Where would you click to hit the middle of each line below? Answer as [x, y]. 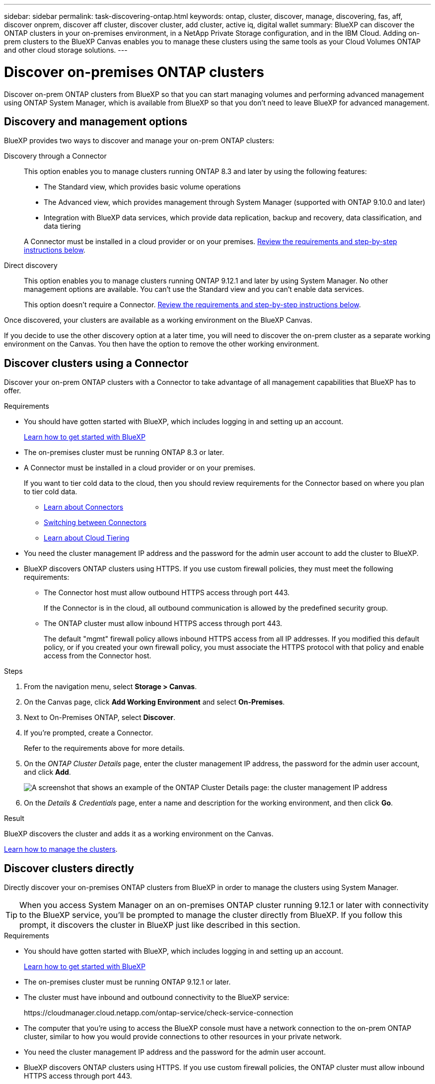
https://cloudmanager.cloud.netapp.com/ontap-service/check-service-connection [159, 1013]
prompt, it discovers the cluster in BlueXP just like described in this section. [160, 925]
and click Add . [47, 772]
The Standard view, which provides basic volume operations [142, 187]
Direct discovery [31, 266]
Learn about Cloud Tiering [87, 538]
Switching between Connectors [95, 523]
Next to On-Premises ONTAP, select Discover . [100, 718]
